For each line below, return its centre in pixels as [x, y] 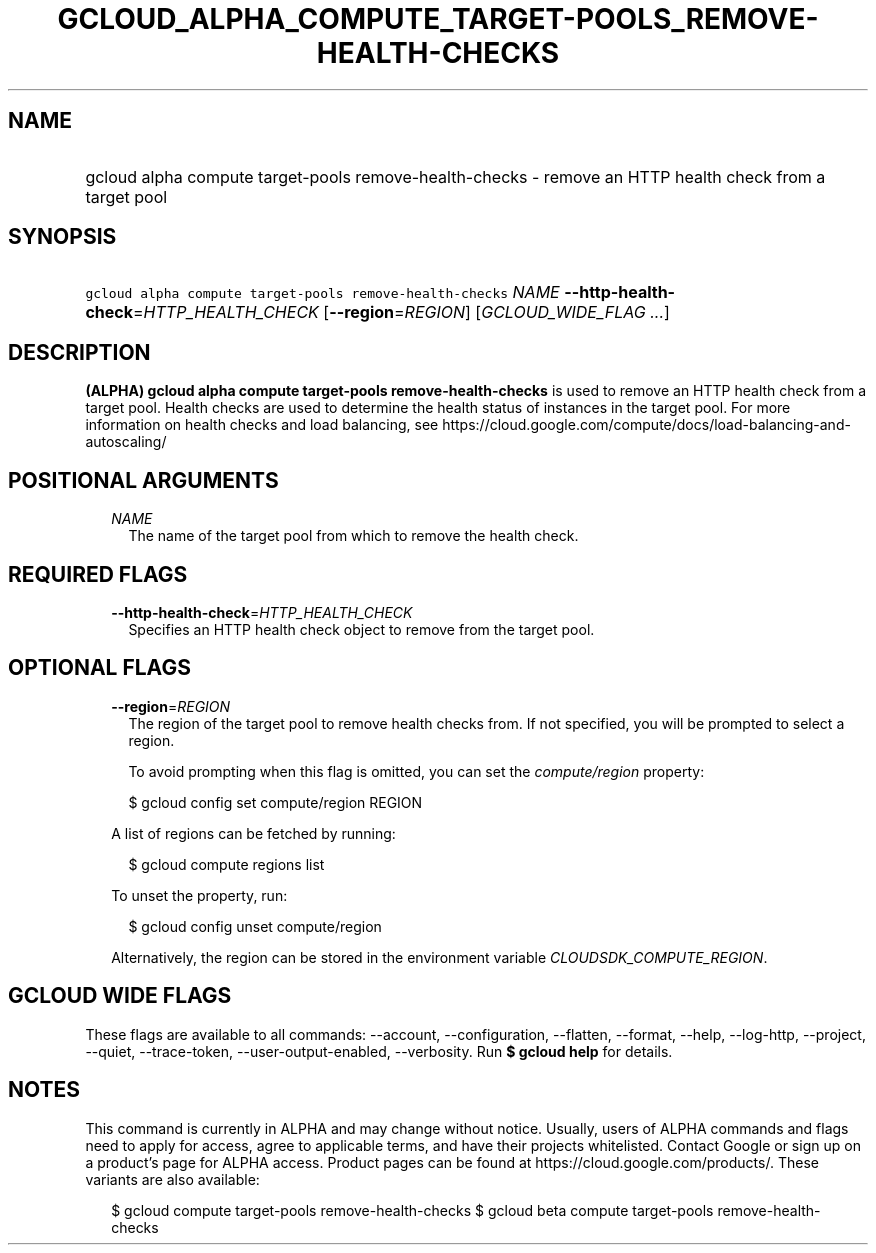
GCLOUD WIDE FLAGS [120, 996]
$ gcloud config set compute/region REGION [275, 802]
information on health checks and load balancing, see [262, 425]
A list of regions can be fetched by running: [253, 833]
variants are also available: [172, 1179]
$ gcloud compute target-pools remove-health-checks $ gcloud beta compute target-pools [412, 1210]
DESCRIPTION [79, 352]
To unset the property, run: [199, 895]
